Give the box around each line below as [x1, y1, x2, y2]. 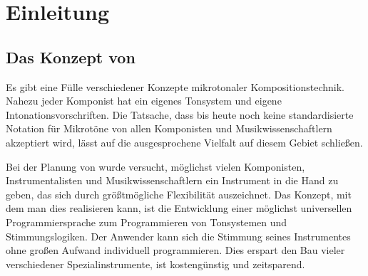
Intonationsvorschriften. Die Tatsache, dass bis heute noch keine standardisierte [6, 107, 354, 122]
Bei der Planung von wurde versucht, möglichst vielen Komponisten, [6, 159, 305, 174]
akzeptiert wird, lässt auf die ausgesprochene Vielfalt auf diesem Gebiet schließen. [6, 134, 363, 149]
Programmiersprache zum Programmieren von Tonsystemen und [6, 214, 287, 229]
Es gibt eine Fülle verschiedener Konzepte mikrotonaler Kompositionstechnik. [6, 79, 345, 94]
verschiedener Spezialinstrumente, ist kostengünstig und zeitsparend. [6, 256, 305, 271]
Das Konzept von [6, 46, 136, 68]
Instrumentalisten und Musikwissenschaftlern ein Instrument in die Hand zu [6, 173, 339, 188]
